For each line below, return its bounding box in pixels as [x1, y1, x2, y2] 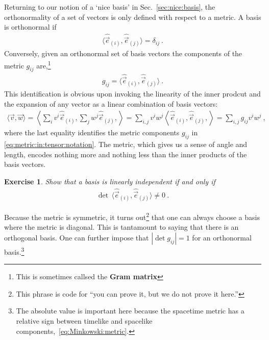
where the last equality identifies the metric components [4, 127, 180, 138]
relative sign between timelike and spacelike [16, 315, 153, 326]
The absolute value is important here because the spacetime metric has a [16, 305, 244, 316]
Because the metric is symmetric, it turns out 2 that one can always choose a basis [4, 210, 260, 222]
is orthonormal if [4, 21, 57, 32]
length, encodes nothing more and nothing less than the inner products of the [4, 149, 247, 159]
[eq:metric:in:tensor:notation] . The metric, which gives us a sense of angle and [4, 139, 248, 150]
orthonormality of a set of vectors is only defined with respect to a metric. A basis [4, 11, 261, 22]
